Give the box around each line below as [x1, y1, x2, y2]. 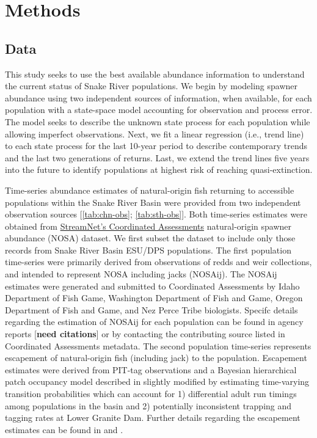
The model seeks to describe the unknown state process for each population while [5, 115, 310, 128]
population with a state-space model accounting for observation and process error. [5, 103, 313, 116]
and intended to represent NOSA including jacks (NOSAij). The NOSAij [5, 268, 277, 280]
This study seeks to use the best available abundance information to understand [5, 67, 305, 80]
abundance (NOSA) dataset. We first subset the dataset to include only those [5, 232, 296, 244]
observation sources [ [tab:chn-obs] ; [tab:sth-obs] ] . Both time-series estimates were [5, 208, 308, 221]
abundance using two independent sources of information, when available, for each [5, 91, 312, 104]
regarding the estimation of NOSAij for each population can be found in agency [5, 315, 304, 328]
